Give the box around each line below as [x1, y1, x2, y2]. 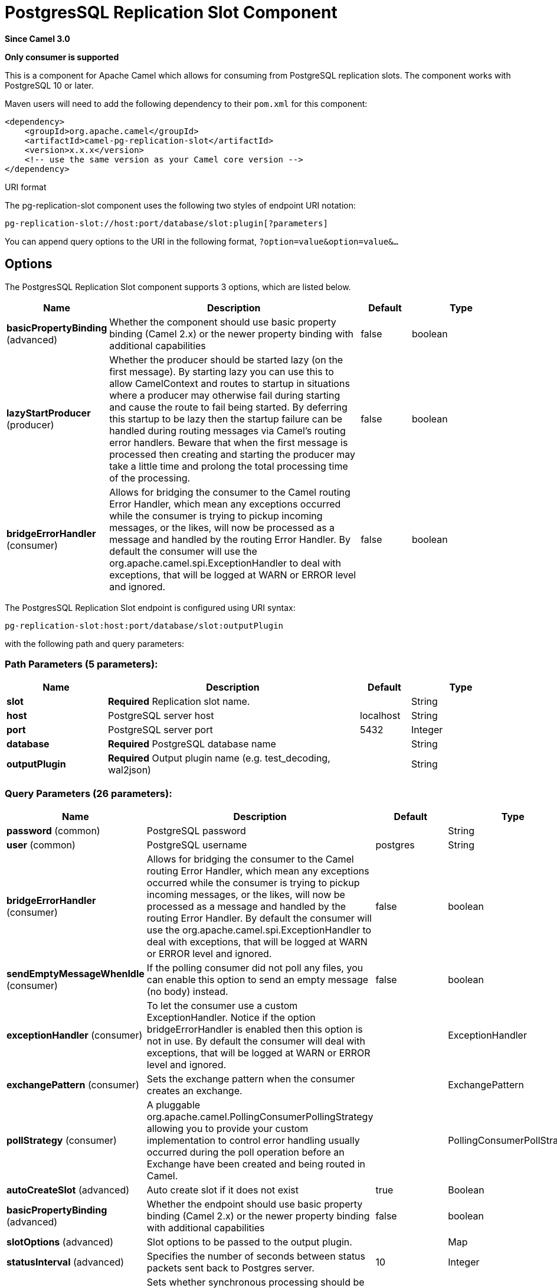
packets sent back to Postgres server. [146, 1262, 314, 1274]
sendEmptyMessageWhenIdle [6, 968, 145, 980]
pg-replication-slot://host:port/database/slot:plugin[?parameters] [5, 218, 328, 228]
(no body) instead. [146, 985, 228, 998]
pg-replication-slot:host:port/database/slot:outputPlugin [5, 620, 284, 630]
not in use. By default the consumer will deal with [146, 1035, 365, 1048]
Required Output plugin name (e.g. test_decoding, [108, 752, 330, 765]
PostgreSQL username [146, 839, 247, 851]
